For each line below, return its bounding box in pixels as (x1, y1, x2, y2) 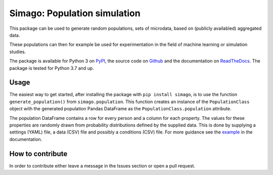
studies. (9, 49, 26, 55)
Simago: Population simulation (9, 8, 141, 19)
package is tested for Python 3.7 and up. (9, 65, 95, 71)
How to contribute (9, 149, 68, 158)
